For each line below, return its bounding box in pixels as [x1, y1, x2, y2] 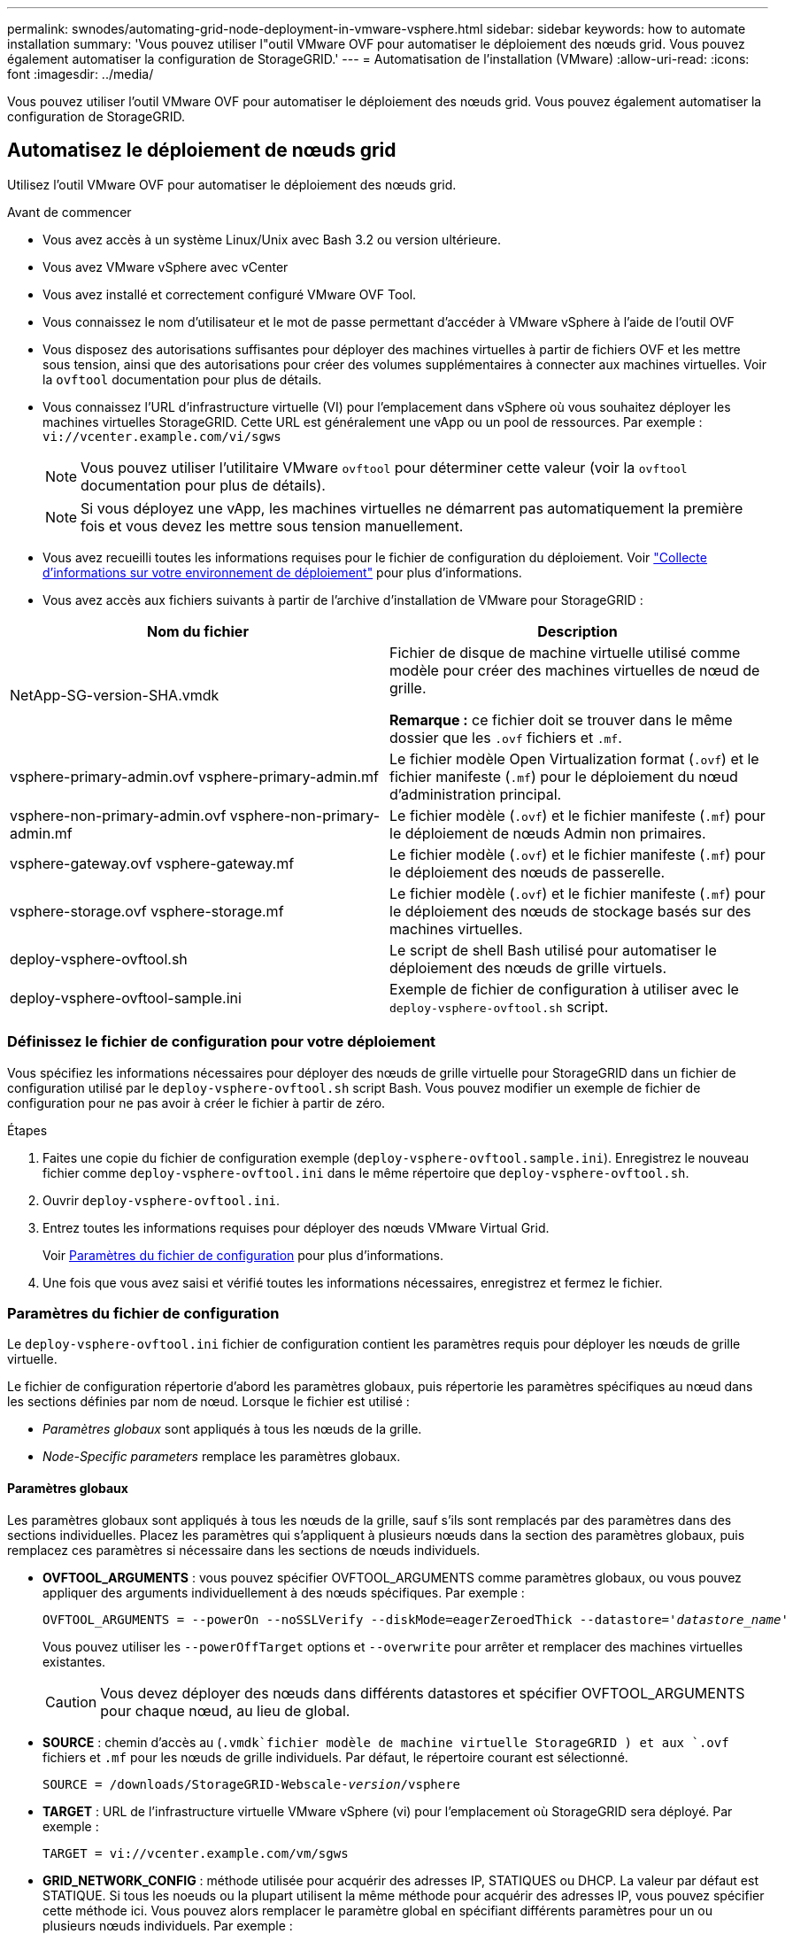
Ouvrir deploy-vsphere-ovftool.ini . [42, 1192, 281, 1208]
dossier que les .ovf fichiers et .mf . [389, 728, 622, 747]
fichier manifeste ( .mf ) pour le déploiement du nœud [389, 767, 738, 785]
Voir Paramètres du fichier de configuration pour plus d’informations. [42, 1247, 444, 1263]
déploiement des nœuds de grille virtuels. [389, 958, 667, 977]
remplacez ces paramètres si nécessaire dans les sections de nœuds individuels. [7, 1542, 481, 1558]
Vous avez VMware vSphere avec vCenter [42, 259, 289, 275]
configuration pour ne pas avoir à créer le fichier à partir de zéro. [7, 1095, 386, 1110]
